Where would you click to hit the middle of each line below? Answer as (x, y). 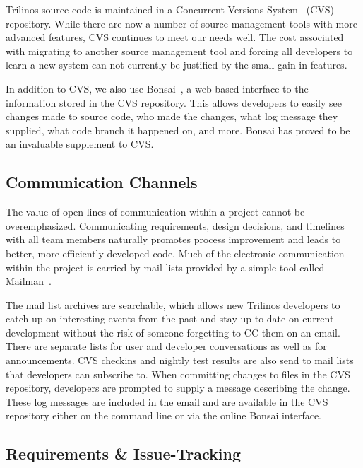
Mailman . (29, 281)
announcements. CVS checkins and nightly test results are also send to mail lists (180, 360)
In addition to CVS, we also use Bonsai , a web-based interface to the (157, 88)
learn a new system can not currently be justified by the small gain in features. (177, 65)
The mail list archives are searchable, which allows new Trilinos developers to (173, 304)
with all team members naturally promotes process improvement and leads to (173, 239)
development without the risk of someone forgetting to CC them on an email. (173, 332)
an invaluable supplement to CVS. (80, 144)
